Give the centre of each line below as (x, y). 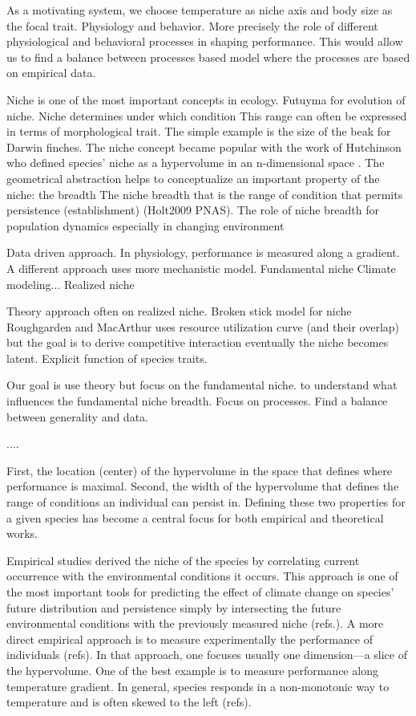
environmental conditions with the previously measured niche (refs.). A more (195, 623)
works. (22, 533)
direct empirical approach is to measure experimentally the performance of (190, 639)
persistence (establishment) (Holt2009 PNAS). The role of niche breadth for (193, 210)
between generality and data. (77, 416)
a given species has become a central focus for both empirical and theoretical (195, 517)
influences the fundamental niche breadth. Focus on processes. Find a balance (197, 401)
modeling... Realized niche (71, 284)
